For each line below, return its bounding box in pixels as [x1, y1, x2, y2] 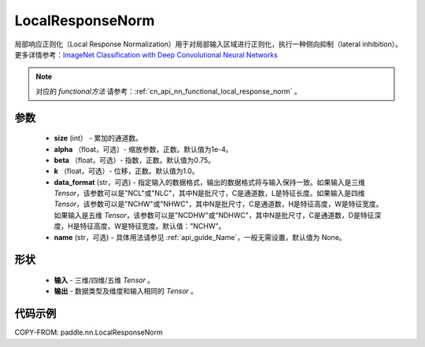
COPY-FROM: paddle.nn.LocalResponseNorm [14, 327, 163, 338]
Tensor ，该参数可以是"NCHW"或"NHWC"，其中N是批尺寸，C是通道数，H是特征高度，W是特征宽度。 [54, 199, 383, 209]
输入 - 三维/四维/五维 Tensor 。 [54, 275, 155, 285]
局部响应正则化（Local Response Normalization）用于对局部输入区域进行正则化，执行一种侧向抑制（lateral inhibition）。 [14, 39, 403, 49]
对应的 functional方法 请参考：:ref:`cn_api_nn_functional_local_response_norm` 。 [35, 87, 302, 96]
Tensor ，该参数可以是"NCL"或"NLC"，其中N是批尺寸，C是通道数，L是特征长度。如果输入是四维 [54, 189, 365, 198]
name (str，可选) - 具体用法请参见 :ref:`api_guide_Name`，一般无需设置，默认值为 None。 [54, 232, 346, 242]
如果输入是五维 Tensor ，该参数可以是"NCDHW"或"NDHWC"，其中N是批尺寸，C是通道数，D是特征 [54, 210, 375, 220]
